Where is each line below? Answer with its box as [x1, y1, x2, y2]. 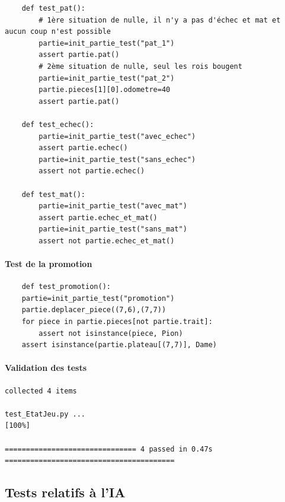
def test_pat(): [21, 4, 86, 12]
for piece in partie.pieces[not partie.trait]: [21, 317, 213, 326]
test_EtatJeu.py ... [5, 409, 86, 418]
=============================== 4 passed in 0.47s [5, 444, 213, 453]
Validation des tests [5, 361, 87, 374]
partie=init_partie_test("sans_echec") [39, 155, 196, 164]
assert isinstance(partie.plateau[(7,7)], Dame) [21, 341, 217, 350]
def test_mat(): [21, 190, 86, 199]
